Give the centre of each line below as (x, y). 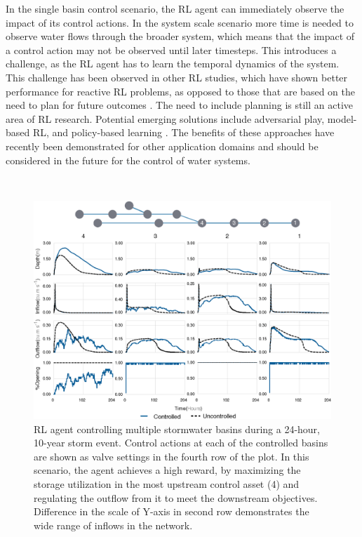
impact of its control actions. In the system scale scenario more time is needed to (180, 22)
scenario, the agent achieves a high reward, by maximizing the (167, 470)
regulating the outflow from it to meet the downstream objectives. (176, 497)
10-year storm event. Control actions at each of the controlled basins (181, 443)
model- (342, 118)
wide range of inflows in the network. (113, 525)
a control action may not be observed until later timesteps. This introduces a (171, 49)
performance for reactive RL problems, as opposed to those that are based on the (180, 91)
